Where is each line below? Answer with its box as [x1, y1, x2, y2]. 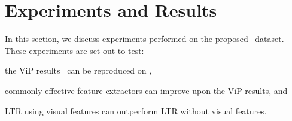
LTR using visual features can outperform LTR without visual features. [5, 104, 267, 117]
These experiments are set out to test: [5, 44, 144, 56]
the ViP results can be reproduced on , [5, 64, 152, 77]
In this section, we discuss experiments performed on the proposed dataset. [5, 32, 284, 45]
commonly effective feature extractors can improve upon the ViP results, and [5, 84, 288, 96]
